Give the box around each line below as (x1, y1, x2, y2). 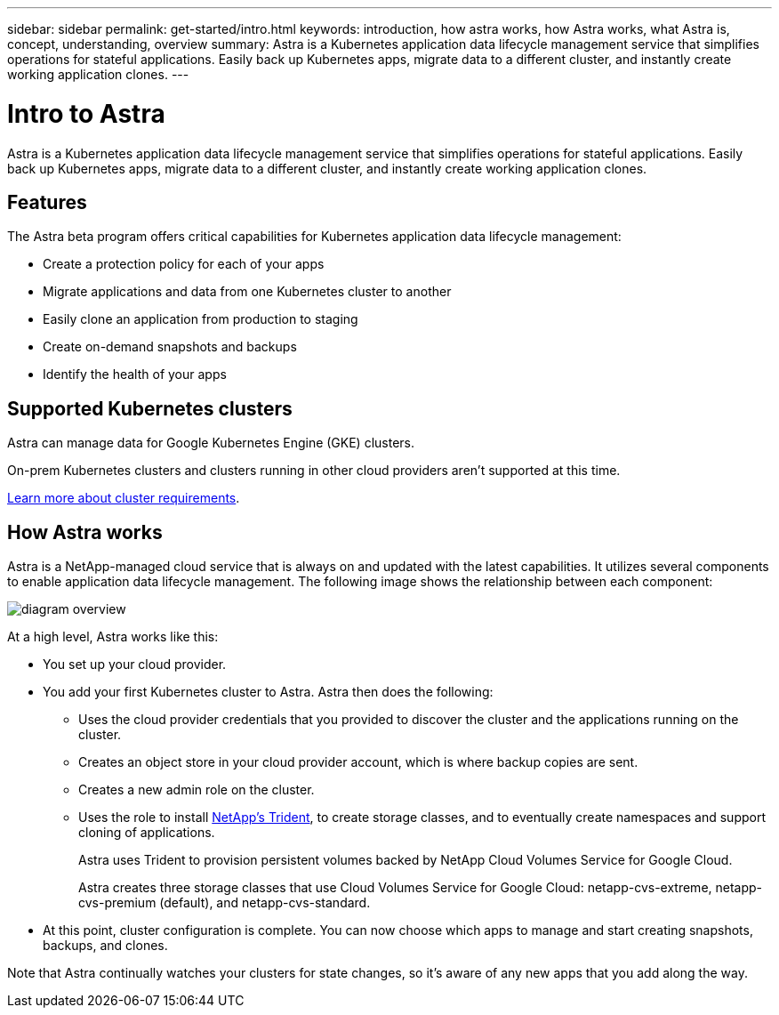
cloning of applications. (78, 825, 215, 841)
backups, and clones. (43, 938, 168, 954)
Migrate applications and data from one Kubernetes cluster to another (43, 284, 452, 300)
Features (7, 190, 87, 213)
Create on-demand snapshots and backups (43, 339, 297, 355)
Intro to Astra (7, 98, 165, 129)
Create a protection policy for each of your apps (43, 256, 325, 272)
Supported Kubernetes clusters (7, 397, 293, 420)
